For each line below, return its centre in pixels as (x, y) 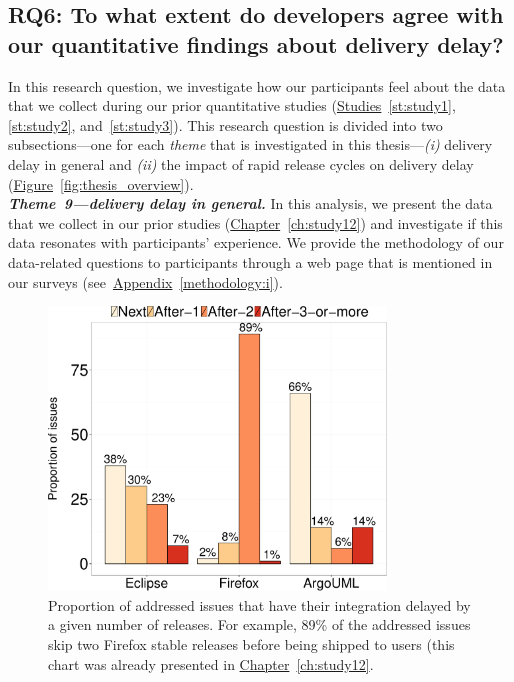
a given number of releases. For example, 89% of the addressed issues (259, 624)
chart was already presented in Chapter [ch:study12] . (211, 663)
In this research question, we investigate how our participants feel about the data (257, 85)
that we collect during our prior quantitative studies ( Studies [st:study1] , (232, 105)
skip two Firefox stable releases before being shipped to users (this (251, 644)
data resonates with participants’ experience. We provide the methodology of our (256, 242)
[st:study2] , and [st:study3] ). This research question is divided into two (225, 124)
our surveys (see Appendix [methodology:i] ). (145, 281)
